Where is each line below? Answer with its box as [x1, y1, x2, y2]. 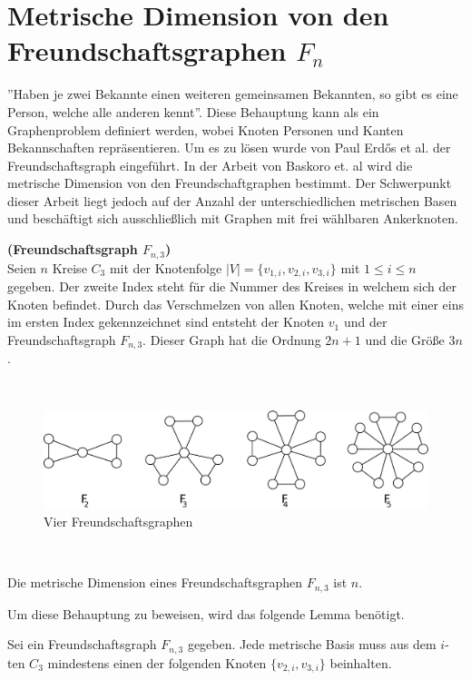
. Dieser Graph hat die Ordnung [142, 330, 321, 349]
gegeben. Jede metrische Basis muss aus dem [187, 635, 437, 654]
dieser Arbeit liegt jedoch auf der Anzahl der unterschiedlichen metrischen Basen [7, 191, 457, 210]
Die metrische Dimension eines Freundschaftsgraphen [7, 573, 303, 592]
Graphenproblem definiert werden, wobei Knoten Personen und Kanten [7, 120, 404, 139]
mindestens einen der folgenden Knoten [47, 653, 267, 672]
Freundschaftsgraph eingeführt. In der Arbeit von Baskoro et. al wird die [7, 155, 413, 174]
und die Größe [365, 330, 445, 349]
